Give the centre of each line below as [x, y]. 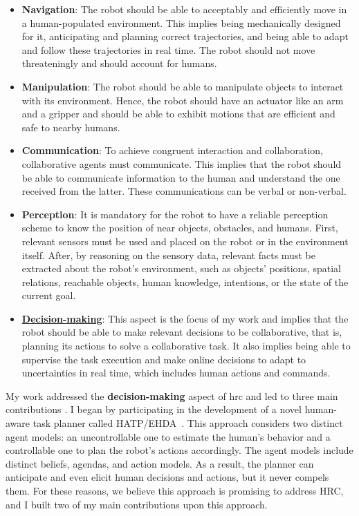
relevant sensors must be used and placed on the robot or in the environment [185, 241]
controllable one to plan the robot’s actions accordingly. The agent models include [179, 450]
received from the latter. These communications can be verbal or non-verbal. [184, 191]
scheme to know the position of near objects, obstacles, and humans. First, [180, 228]
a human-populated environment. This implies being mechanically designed [181, 22]
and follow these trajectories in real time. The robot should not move [168, 49]
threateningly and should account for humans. [119, 63]
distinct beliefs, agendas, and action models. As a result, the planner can [160, 463]
